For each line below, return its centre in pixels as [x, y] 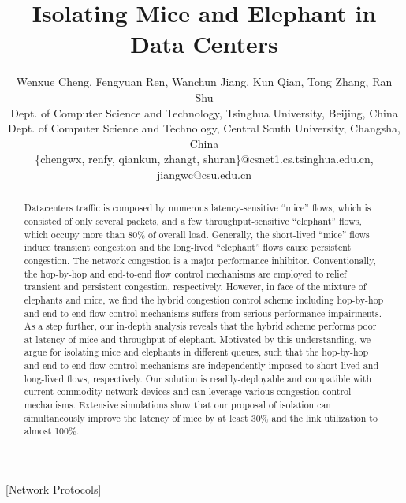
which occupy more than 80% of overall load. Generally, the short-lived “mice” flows [197, 234]
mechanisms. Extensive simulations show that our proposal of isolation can [177, 405]
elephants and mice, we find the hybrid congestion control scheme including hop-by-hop [204, 299]
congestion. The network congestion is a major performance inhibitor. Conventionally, [200, 260]
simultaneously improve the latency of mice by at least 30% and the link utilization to [201, 417]
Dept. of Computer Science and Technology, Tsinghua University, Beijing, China [204, 112]
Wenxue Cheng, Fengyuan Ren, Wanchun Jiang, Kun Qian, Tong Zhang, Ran [204, 82]
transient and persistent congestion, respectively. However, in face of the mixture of [195, 287]
